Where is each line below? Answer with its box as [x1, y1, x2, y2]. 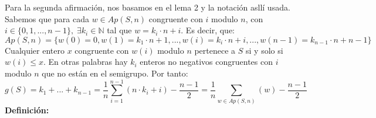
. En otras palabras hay [43, 55, 128, 68]
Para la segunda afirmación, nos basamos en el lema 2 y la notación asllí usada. [5, 1, 290, 13]
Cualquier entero [5, 44, 65, 56]
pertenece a [194, 44, 236, 56]
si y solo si [246, 44, 283, 56]
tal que [107, 24, 132, 36]
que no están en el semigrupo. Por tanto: [42, 67, 188, 79]
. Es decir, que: [181, 24, 235, 36]
